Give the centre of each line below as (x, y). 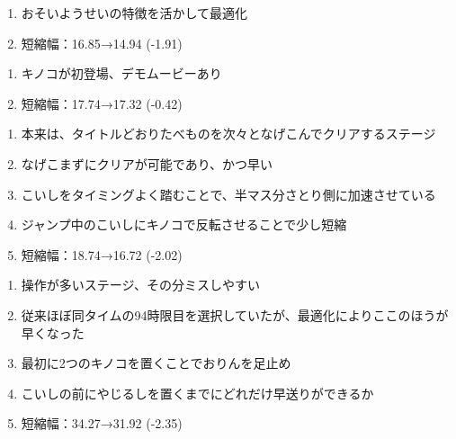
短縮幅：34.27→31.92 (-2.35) (102, 423)
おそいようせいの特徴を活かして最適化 (134, 13)
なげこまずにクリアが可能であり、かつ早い (147, 163)
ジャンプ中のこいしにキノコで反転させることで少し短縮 (184, 224)
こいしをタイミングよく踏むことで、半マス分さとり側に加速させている (228, 194)
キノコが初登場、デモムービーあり (121, 73)
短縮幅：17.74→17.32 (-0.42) (102, 103)
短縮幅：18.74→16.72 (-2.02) (102, 254)
